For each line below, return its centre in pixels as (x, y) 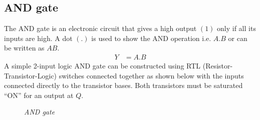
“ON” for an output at (39, 95)
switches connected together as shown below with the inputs (151, 75)
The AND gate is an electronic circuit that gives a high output (100, 28)
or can (238, 38)
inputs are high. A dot (38, 38)
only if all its (236, 28)
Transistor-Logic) (31, 75)
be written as (24, 48)
